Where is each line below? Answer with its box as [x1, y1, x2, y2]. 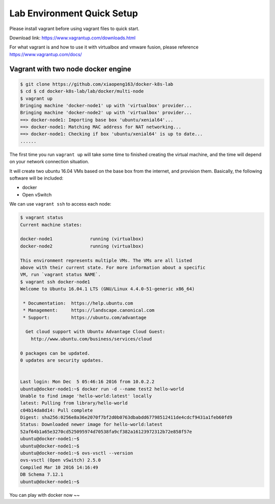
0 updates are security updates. [20, 357, 104, 363]
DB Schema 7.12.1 [20, 472, 64, 477]
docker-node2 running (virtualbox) [20, 243, 144, 249]
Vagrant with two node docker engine [9, 64, 131, 73]
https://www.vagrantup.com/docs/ [9, 51, 82, 57]
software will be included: [9, 175, 64, 181]
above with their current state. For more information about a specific [20, 264, 206, 270]
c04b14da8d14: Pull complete [20, 407, 93, 413]
